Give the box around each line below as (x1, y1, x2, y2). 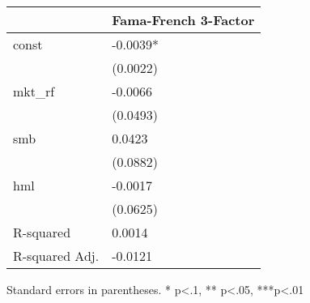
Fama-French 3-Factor (112, 11, 255, 29)
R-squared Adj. (13, 246, 100, 265)
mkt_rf (13, 82, 55, 100)
